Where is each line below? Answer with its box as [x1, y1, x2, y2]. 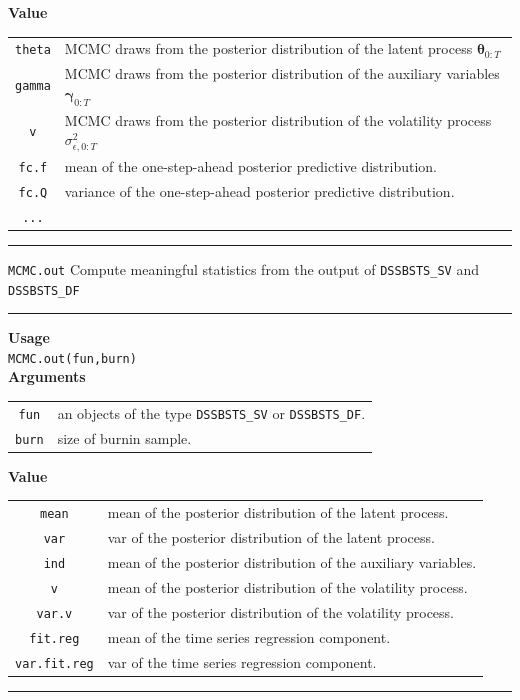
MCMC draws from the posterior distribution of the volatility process [64, 109, 492, 130]
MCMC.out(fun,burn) [8, 351, 137, 366]
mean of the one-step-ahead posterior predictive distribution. [64, 155, 437, 176]
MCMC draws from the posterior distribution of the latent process [64, 38, 473, 59]
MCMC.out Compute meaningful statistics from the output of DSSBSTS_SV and [8, 258, 479, 279]
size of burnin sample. [57, 427, 192, 448]
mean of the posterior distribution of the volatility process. [107, 576, 468, 597]
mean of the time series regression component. [107, 626, 391, 647]
